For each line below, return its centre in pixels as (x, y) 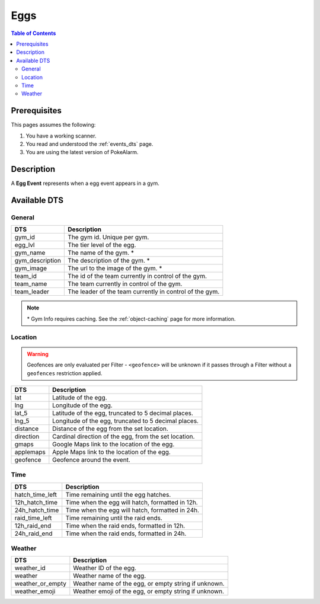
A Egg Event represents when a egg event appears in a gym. (85, 183)
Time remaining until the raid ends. (114, 517)
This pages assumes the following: (53, 125)
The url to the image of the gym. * (115, 269)
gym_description (38, 261)
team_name (31, 284)
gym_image (31, 269)
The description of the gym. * (109, 261)
